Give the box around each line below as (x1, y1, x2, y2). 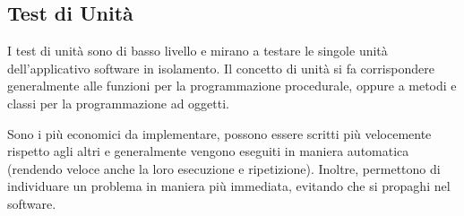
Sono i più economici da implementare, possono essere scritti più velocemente (7, 124, 432, 143)
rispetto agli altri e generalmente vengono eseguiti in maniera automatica (7, 142, 409, 160)
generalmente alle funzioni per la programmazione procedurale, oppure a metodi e (7, 76, 457, 95)
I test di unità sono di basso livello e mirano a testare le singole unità (7, 41, 388, 60)
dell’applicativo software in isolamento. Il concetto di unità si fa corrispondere (7, 58, 434, 77)
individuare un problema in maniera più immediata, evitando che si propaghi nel (7, 177, 451, 195)
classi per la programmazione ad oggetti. (7, 93, 229, 112)
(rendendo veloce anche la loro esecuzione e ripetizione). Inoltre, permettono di (7, 159, 441, 177)
